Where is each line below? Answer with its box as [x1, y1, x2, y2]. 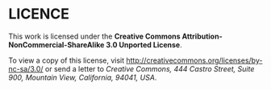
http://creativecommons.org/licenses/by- [126, 55, 263, 65]
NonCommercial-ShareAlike [8, 39, 105, 49]
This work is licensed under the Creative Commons [8, 31, 181, 41]
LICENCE [8, 5, 70, 23]
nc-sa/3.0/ [8, 63, 44, 73]
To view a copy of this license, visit [8, 55, 125, 65]
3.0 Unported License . [106, 39, 183, 49]
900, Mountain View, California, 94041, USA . [8, 72, 157, 82]
